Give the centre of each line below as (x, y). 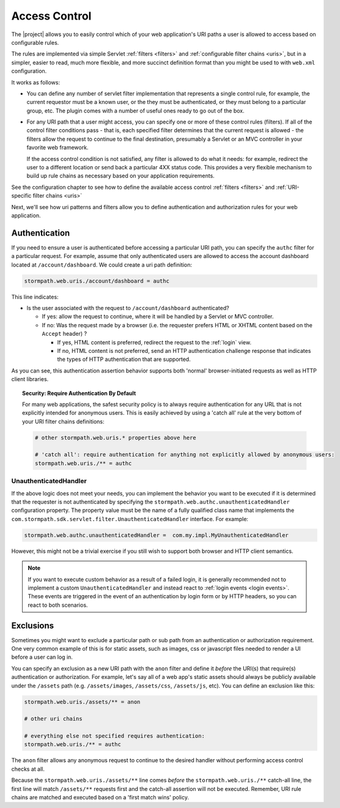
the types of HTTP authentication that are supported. (124, 359)
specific (21, 196)
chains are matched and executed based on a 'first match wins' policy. (100, 798)
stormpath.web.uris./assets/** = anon (82, 702)
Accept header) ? (65, 334)
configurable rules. (35, 42)
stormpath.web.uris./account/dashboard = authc (97, 281)
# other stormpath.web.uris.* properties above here (116, 438)
